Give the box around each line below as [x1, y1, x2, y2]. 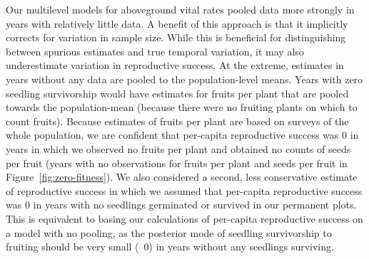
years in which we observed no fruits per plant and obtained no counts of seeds [6, 141, 351, 156]
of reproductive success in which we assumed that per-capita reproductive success [6, 183, 363, 198]
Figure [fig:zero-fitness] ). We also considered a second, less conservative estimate [6, 169, 358, 184]
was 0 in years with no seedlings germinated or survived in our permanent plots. [6, 197, 357, 212]
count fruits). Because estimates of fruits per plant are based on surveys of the [6, 113, 349, 128]
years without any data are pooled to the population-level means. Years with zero [6, 71, 363, 86]
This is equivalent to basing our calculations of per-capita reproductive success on [6, 211, 363, 226]
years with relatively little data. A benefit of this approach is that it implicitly [6, 16, 348, 31]
